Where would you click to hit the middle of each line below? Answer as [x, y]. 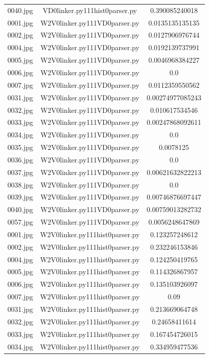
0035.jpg [20, 147]
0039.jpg [20, 197]
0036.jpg [20, 159]
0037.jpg [20, 172]
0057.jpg [20, 222]
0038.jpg [20, 184]
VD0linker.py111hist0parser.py [90, 10]
